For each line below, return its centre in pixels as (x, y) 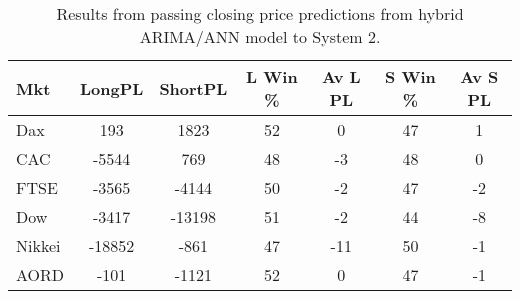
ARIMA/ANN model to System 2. (260, 36)
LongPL (112, 88)
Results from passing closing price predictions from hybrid (260, 13)
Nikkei (38, 245)
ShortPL (193, 88)
